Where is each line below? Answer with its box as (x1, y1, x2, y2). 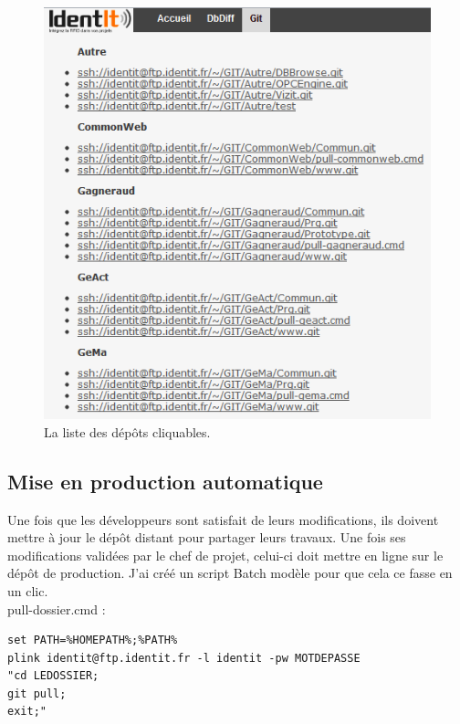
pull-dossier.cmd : (7, 599, 106, 618)
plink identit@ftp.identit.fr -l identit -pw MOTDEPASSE (7, 651, 361, 665)
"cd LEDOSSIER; (7, 669, 99, 683)
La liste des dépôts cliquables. (44, 422, 211, 441)
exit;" (7, 705, 47, 719)
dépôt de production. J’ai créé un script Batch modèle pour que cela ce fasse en (7, 563, 453, 582)
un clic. (7, 581, 48, 600)
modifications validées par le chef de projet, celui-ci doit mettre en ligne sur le (7, 545, 444, 564)
